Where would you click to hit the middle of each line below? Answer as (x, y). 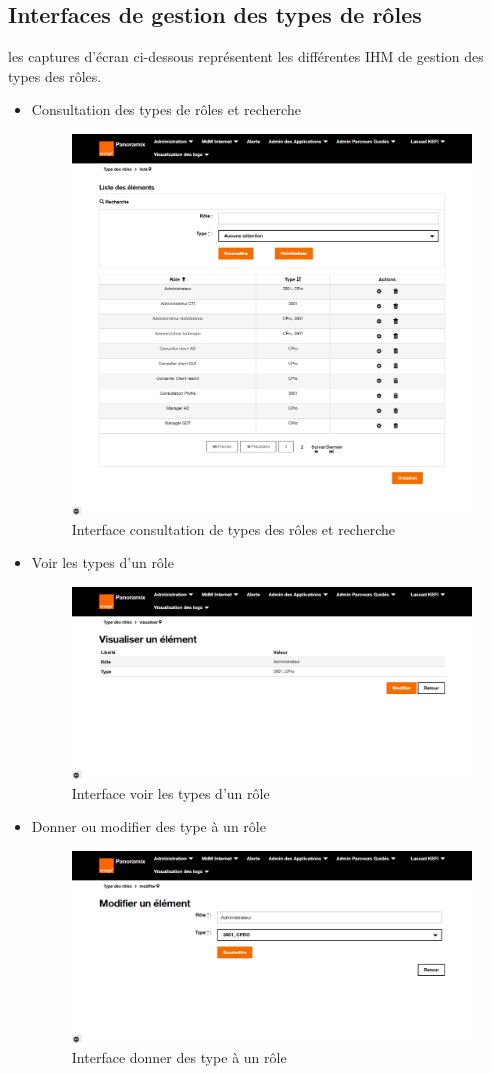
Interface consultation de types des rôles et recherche (233, 528)
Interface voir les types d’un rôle (170, 792)
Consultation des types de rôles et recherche (166, 109)
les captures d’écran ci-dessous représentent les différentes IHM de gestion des (246, 56)
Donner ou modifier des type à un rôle (148, 826)
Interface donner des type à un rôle (179, 1056)
